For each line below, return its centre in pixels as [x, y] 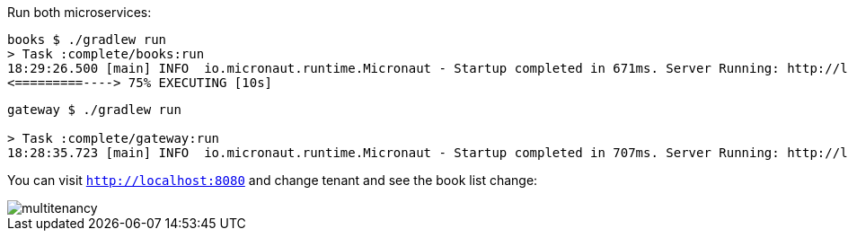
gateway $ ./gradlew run [94, 110]
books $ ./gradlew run [87, 40]
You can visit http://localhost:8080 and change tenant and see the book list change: [273, 180]
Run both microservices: [79, 12]
